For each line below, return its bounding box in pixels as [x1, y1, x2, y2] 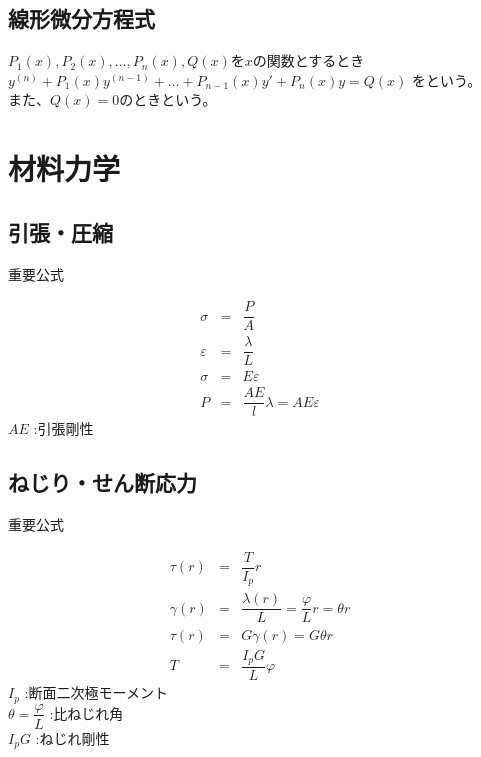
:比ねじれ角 [49, 702, 124, 723]
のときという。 [119, 89, 217, 110]
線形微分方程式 [8, 3, 155, 34]
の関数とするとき [252, 50, 365, 71]
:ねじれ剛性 [35, 727, 110, 748]
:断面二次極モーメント [24, 682, 168, 703]
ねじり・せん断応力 [8, 467, 197, 498]
